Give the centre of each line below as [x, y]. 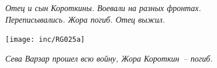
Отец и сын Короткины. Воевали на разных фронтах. [103, 8]
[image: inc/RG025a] [45, 40]
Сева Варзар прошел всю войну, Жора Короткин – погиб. [109, 58]
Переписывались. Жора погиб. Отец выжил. [85, 19]
